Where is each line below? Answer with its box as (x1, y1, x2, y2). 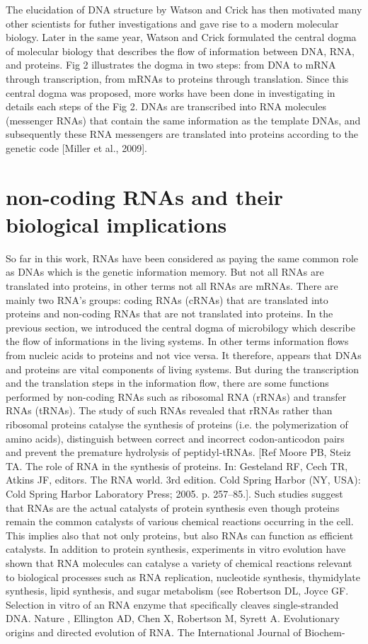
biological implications (6, 209, 227, 238)
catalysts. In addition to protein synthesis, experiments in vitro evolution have (6, 541, 346, 556)
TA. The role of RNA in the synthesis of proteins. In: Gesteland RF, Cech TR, (6, 458, 348, 473)
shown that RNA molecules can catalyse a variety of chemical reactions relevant (6, 555, 352, 570)
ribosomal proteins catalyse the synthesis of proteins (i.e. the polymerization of (6, 416, 348, 431)
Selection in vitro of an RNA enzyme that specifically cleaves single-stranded (6, 597, 339, 611)
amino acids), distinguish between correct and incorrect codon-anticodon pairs (6, 431, 345, 445)
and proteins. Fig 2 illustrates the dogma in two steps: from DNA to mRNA (6, 57, 336, 72)
